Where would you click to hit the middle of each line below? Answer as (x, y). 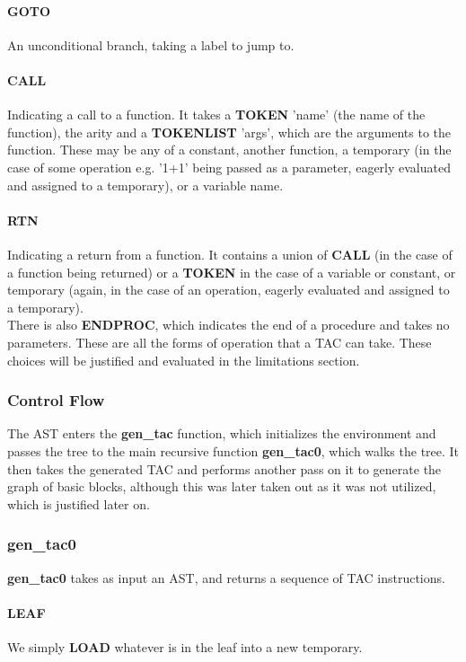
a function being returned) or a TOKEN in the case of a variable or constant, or (232, 272)
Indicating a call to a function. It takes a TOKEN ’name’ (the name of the (216, 115)
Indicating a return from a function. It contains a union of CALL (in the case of (230, 254)
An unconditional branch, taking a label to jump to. (151, 44)
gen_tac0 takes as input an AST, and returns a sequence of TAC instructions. (226, 577)
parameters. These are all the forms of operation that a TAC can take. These (220, 342)
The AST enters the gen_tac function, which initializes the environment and (222, 433)
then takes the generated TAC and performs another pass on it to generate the (224, 468)
